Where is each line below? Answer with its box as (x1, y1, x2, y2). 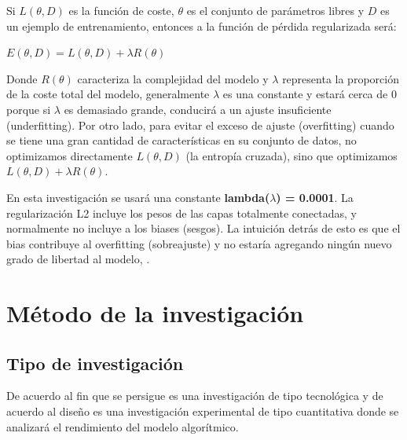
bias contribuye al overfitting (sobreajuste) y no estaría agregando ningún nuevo (6, 235, 392, 251)
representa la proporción (282, 70, 399, 86)
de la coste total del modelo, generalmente (6, 86, 210, 102)
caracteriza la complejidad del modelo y (77, 70, 269, 86)
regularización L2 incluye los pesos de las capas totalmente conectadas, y (6, 204, 357, 221)
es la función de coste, (68, 2, 174, 18)
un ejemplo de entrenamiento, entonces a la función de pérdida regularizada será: (6, 17, 397, 34)
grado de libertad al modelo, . (6, 251, 150, 267)
